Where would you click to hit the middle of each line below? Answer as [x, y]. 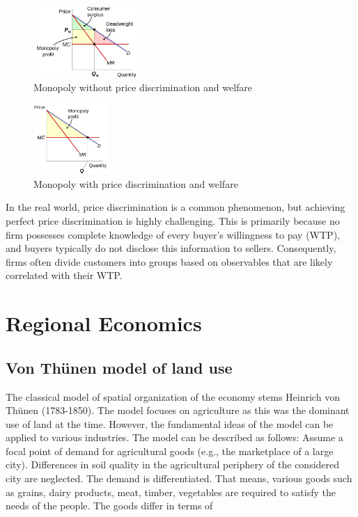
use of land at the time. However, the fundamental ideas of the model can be [170, 423]
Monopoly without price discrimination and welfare [143, 87]
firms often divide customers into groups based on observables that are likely [169, 261]
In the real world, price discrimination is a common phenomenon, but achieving [176, 207]
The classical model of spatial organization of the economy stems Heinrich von [173, 396]
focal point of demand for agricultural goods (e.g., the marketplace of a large [170, 451]
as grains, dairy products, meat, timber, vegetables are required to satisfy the [171, 492]
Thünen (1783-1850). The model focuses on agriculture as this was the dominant [178, 410]
